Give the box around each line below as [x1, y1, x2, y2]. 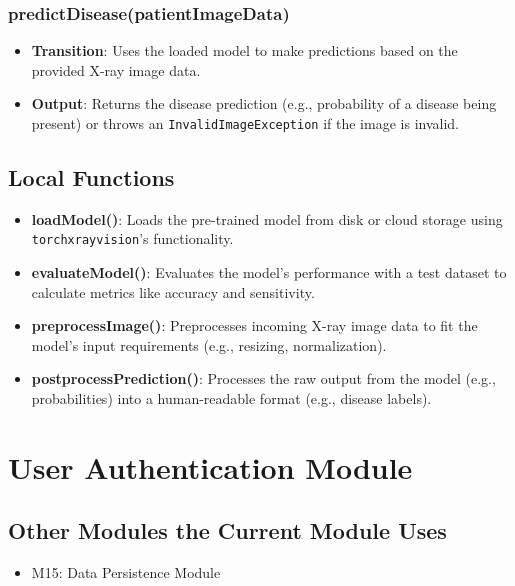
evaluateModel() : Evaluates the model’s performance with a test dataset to [31, 262, 507, 283]
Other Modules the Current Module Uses [8, 515, 447, 546]
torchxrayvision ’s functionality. [31, 228, 234, 249]
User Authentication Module [8, 446, 413, 487]
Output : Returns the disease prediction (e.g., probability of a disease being [31, 93, 497, 114]
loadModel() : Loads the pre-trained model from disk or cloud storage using [31, 208, 503, 229]
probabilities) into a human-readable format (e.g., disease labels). [31, 388, 432, 409]
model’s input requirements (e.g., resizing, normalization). [31, 334, 387, 355]
